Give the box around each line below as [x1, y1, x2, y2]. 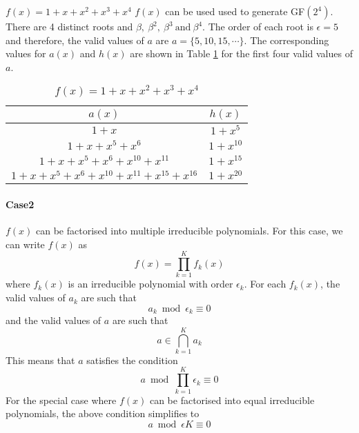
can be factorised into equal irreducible [149, 392, 315, 407]
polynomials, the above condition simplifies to [6, 406, 200, 421]
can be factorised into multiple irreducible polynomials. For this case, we [36, 223, 343, 238]
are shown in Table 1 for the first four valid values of [130, 46, 353, 61]
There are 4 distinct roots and [6, 19, 133, 33]
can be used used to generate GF [165, 4, 305, 18]
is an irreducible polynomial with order [68, 276, 233, 291]
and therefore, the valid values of [6, 32, 144, 47]
